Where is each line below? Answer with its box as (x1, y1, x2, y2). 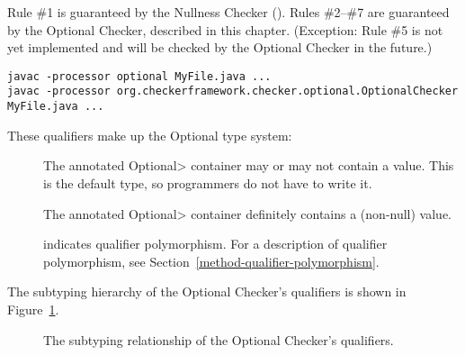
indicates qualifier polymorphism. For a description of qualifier (43, 234, 388, 253)
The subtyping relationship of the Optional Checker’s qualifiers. (43, 330, 394, 349)
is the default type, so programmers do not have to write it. (43, 173, 372, 192)
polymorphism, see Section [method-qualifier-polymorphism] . (43, 251, 380, 270)
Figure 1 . (7, 299, 59, 318)
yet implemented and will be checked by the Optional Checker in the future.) (7, 38, 433, 57)
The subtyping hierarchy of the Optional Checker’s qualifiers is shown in (7, 282, 407, 301)
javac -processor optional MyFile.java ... (7, 69, 272, 83)
